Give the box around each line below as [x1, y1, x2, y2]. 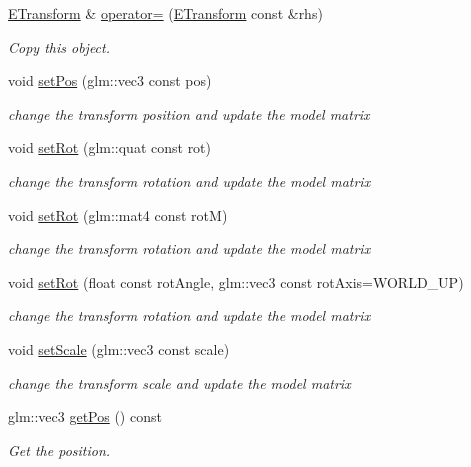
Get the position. [8, 439, 111, 460]
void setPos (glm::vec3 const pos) [8, 70, 212, 91]
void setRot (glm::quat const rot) [8, 137, 212, 158]
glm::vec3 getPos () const [8, 406, 162, 427]
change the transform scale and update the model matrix [8, 372, 351, 393]
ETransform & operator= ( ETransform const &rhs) [8, 3, 323, 23]
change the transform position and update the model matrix [8, 103, 370, 124]
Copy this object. [8, 36, 110, 57]
